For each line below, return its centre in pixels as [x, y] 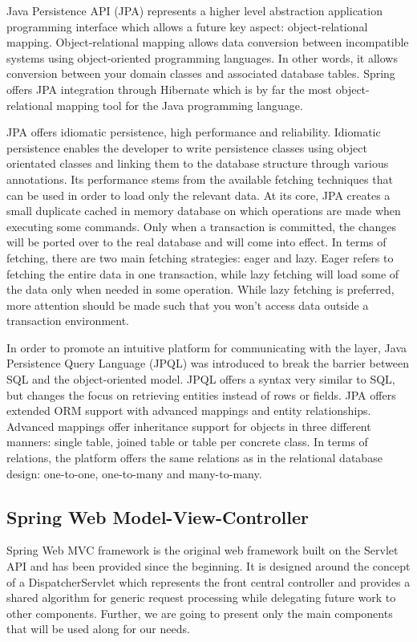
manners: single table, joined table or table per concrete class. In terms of [187, 442]
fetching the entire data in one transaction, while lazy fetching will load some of [203, 273]
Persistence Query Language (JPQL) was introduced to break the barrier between [208, 363]
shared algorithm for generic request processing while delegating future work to [201, 597]
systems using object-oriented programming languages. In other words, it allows [202, 57]
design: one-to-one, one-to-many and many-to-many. [134, 473]
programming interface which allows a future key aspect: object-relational [187, 26]
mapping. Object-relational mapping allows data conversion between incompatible [208, 42]
